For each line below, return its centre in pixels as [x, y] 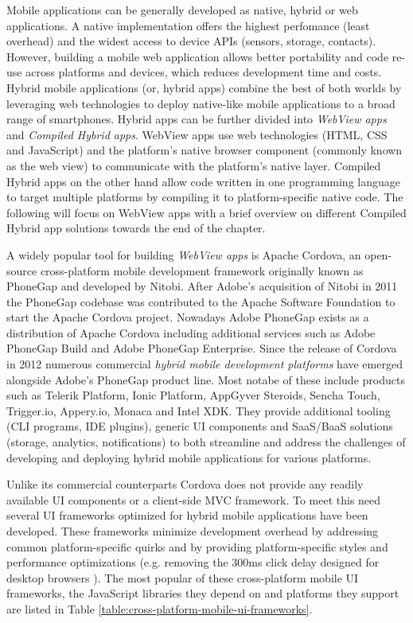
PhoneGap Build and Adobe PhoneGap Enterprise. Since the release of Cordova [202, 348]
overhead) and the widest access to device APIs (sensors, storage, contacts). [191, 41]
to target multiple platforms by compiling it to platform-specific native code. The [205, 197]
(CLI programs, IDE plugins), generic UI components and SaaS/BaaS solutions [200, 426]
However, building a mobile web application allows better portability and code [198, 56]
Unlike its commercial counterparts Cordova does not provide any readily [185, 484]
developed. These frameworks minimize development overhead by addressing [193, 531]
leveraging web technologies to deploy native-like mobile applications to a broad [201, 103]
